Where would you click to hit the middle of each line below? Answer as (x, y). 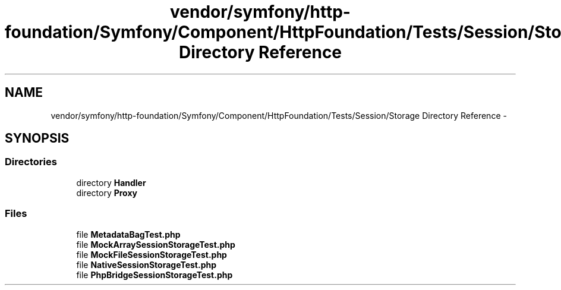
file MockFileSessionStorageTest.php (152, 254)
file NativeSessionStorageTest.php (146, 264)
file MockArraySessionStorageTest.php (156, 244)
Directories (31, 162)
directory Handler (111, 182)
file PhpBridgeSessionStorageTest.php (155, 275)
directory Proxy (107, 193)
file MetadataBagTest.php (128, 234)
